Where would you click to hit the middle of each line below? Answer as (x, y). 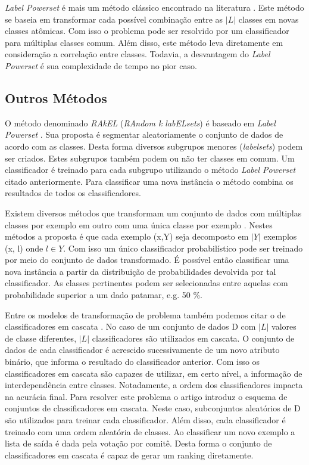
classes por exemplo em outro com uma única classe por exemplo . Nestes (139, 224)
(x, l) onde (24, 248)
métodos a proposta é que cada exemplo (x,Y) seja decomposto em (127, 236)
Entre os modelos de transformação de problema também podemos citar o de (145, 314)
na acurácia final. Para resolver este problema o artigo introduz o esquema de (146, 396)
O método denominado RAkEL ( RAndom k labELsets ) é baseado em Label (140, 123)
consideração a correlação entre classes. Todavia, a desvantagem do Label (138, 54)
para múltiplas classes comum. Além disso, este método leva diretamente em (144, 42)
